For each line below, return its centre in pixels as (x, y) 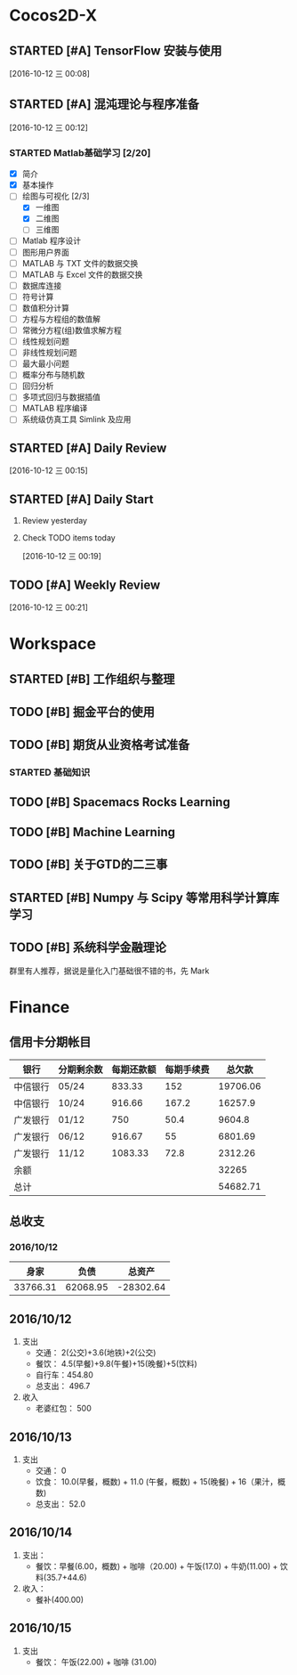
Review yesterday (54, 521)
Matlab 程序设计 (52, 240)
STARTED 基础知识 (50, 773)
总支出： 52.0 (60, 1504)
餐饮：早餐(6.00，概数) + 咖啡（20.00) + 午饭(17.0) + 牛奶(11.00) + (157, 1566)
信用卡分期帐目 (50, 1042)
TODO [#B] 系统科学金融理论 (88, 948)
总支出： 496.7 (63, 1386)
